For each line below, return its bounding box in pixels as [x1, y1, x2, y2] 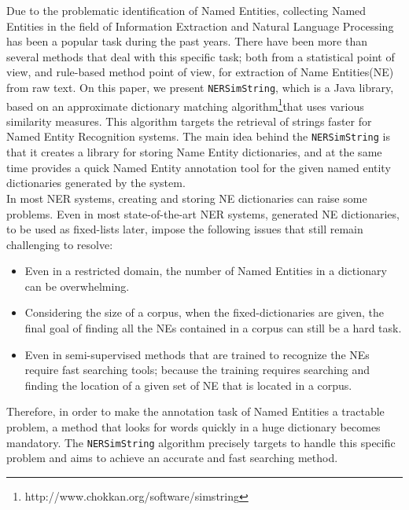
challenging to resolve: [6, 236, 113, 252]
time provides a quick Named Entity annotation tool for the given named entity [6, 159, 391, 175]
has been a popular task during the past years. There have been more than [6, 33, 368, 50]
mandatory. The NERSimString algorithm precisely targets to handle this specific [6, 434, 396, 450]
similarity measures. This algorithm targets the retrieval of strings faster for [6, 112, 372, 129]
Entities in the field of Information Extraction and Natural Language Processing [6, 17, 394, 34]
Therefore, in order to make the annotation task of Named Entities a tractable [6, 403, 385, 420]
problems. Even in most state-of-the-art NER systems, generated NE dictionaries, [6, 205, 400, 222]
